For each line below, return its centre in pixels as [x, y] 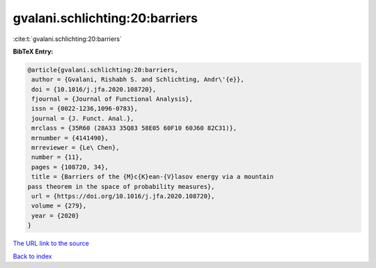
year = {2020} [55, 216]
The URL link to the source [51, 244]
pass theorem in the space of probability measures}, [121, 186]
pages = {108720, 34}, [70, 167]
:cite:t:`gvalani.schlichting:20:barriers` [67, 39]
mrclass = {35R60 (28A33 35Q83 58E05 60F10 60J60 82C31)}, [134, 128]
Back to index [32, 256]
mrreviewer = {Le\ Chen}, [76, 148]
